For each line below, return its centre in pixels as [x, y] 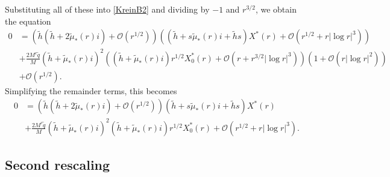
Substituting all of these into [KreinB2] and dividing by [107, 9]
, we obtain [276, 9]
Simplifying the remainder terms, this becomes [91, 90]
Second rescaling [58, 165]
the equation [28, 21]
